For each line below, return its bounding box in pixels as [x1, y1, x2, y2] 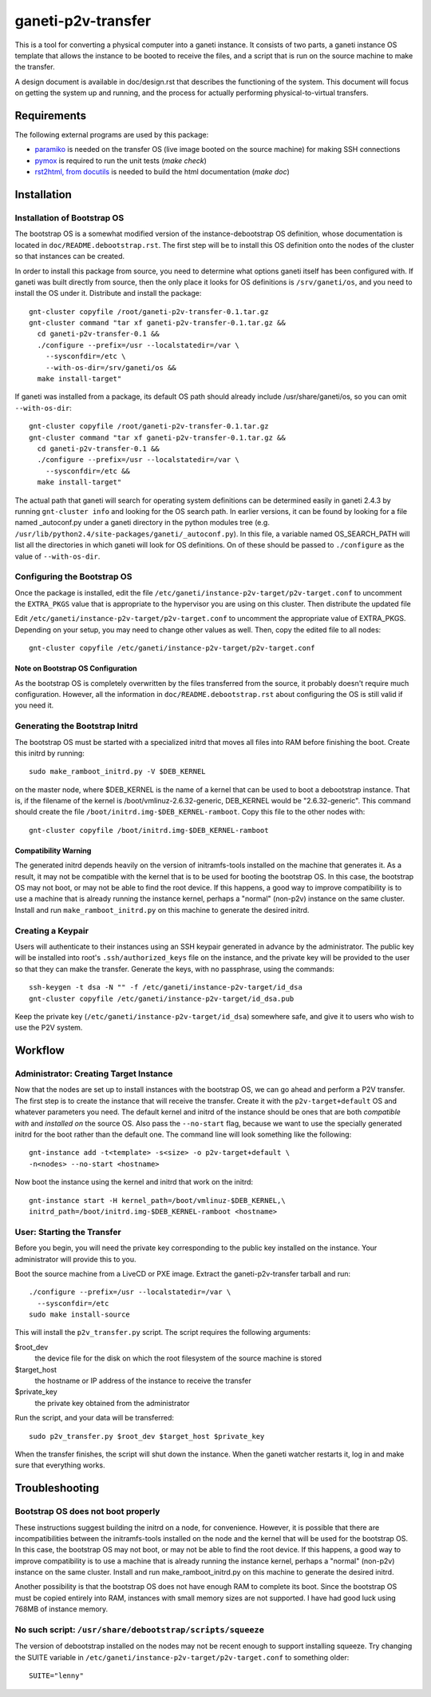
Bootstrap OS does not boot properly [14, 1506, 160, 1517]
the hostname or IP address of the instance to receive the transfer [34, 1376, 251, 1386]
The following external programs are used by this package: [14, 130, 209, 140]
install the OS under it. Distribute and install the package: [14, 289, 202, 298]
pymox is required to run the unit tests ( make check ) [34, 156, 208, 165]
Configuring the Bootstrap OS [14, 572, 132, 583]
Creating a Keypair [14, 925, 89, 936]
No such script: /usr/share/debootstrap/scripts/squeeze [14, 1624, 265, 1635]
